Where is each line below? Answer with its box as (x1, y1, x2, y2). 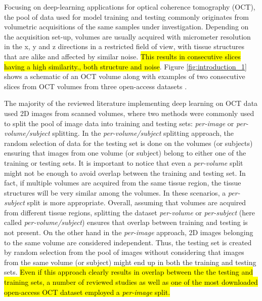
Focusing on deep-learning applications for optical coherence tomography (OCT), (4, 2, 255, 12)
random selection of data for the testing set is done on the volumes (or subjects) (4, 137, 253, 148)
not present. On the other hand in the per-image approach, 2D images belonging (4, 227, 253, 238)
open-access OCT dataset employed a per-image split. (4, 286, 170, 297)
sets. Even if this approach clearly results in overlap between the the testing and (4, 267, 253, 277)
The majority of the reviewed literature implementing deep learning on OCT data (4, 98, 258, 108)
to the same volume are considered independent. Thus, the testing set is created (4, 237, 252, 247)
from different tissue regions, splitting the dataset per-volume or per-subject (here (4, 207, 255, 217)
